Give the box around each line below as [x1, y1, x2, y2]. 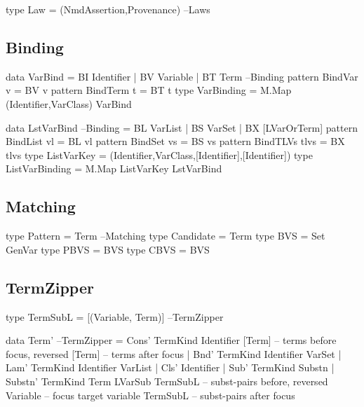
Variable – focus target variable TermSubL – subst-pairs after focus [6, 387, 295, 402]
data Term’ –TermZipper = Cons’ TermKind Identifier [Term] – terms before [6, 333, 337, 347]
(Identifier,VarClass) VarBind [6, 96, 132, 111]
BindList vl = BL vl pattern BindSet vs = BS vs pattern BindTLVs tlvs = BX [6, 134, 345, 149]
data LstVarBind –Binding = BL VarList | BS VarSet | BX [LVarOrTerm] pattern [6, 120, 358, 134]
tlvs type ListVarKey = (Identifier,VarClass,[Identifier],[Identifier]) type [6, 147, 313, 162]
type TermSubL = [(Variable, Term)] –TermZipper [6, 309, 224, 324]
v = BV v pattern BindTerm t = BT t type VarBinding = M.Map [6, 83, 292, 97]
